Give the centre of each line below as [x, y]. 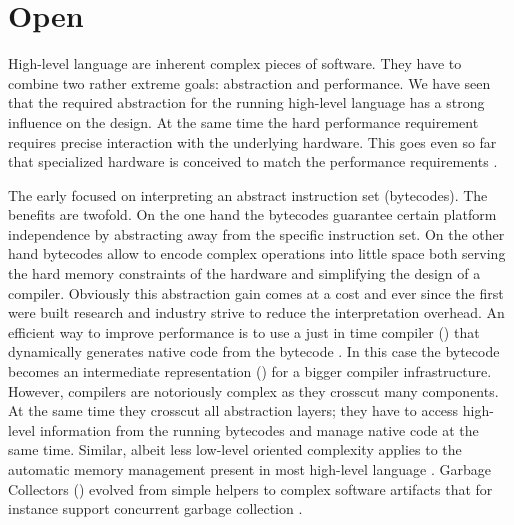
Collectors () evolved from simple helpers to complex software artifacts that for [250, 488]
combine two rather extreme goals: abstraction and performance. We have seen [249, 82]
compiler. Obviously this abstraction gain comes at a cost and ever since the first [256, 292]
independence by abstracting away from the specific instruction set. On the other [256, 233]
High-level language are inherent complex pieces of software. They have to [235, 63]
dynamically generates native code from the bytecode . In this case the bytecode [254, 351]
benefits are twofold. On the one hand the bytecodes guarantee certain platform [252, 214]
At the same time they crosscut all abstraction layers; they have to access [233, 410]
